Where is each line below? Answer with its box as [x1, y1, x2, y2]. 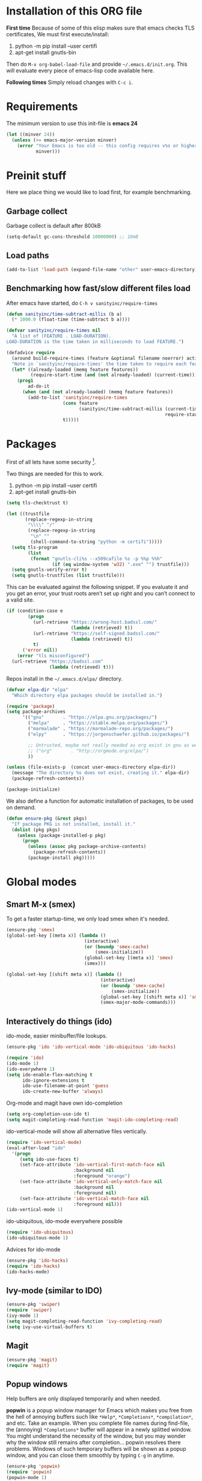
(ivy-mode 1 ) [6, 1312, 39, 1319]
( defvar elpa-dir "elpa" [6, 687, 69, 693]
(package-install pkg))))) [28, 855, 96, 861]
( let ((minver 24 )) [6, 131, 55, 137]
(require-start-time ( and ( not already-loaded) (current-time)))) [30, 372, 200, 378]
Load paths [6, 251, 49, 261]
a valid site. [6, 596, 35, 603]
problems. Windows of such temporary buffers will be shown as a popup [6, 1445, 186, 1453]
